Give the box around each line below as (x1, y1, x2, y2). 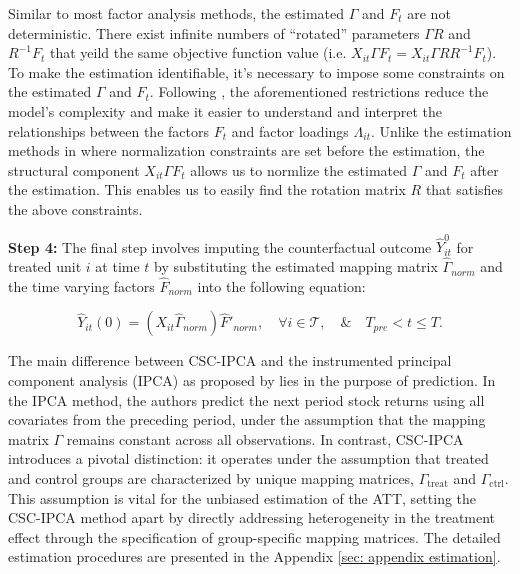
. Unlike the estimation (370, 120, 512, 141)
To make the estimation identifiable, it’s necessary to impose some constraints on (8, 61, 505, 82)
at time (95, 256, 140, 277)
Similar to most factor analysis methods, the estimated (8, 3, 345, 23)
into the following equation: (197, 275, 366, 296)
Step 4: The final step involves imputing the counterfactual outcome (8, 236, 432, 257)
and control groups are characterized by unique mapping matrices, (8, 468, 415, 489)
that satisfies (425, 179, 504, 200)
